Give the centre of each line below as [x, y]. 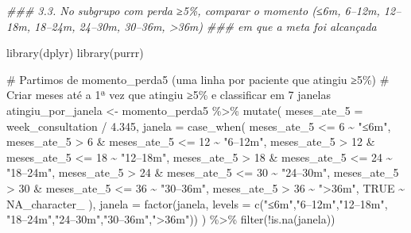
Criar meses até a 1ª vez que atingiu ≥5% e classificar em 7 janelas [169, 95]
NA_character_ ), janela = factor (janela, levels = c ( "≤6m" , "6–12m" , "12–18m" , [197, 203]
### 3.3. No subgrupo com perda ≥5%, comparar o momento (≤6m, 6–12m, [193, 10]
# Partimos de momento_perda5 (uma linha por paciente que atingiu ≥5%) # [198, 79]
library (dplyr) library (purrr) [75, 53]
